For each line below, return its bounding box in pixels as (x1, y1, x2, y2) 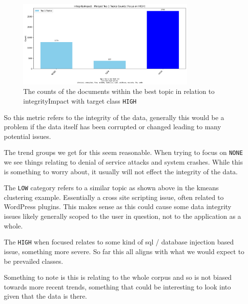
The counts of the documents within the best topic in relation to (23, 86, 215, 96)
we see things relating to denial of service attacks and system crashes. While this (4, 157, 243, 167)
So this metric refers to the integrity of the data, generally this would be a (4, 112, 224, 122)
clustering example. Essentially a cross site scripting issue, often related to (4, 192, 224, 202)
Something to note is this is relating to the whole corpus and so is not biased (4, 272, 232, 282)
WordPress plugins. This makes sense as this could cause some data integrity (4, 201, 232, 212)
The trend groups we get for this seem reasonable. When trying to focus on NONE (4, 147, 243, 157)
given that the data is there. (4, 291, 88, 301)
